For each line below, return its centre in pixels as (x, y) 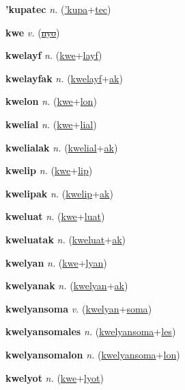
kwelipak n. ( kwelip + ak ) (59, 193)
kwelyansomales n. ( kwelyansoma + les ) (91, 331)
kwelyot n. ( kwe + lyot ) (55, 377)
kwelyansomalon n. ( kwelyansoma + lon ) (93, 354)
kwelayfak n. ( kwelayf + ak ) (64, 78)
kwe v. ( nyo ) (33, 32)
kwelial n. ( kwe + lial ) (51, 124)
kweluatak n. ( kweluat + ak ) (66, 239)
